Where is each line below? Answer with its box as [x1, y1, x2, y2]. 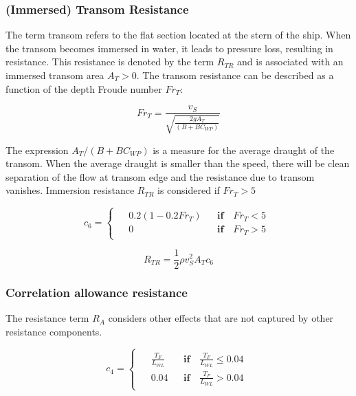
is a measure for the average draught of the [153, 142, 335, 157]
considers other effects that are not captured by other [108, 311, 334, 325]
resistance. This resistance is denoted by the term [5, 54, 214, 69]
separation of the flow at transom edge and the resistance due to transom [5, 169, 315, 184]
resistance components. [5, 324, 102, 338]
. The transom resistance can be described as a [136, 68, 334, 82]
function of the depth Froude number [5, 81, 162, 96]
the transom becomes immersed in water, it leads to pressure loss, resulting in [5, 41, 333, 55]
